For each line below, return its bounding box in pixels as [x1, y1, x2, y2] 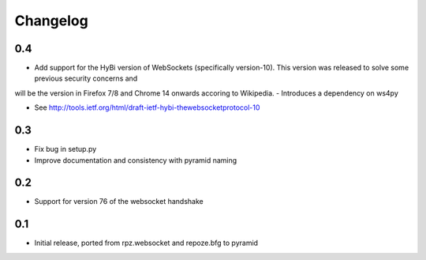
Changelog [14, 12, 88, 29]
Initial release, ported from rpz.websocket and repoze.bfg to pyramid [34, 238, 259, 248]
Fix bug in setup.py [34, 145, 97, 154]
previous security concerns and [34, 73, 138, 83]
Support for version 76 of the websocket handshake [34, 197, 204, 206]
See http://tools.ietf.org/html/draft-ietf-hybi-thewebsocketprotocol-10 [34, 103, 260, 112]
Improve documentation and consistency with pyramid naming [34, 155, 237, 165]
